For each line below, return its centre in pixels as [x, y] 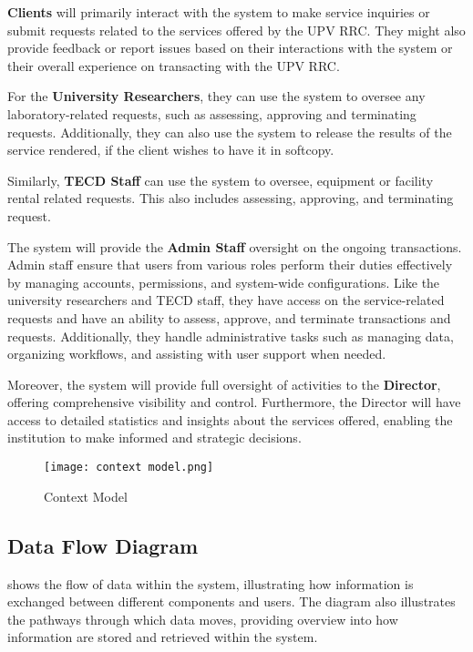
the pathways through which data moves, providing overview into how [203, 619]
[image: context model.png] [129, 468]
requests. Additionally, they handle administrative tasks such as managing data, [231, 336]
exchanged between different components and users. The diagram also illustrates [231, 601]
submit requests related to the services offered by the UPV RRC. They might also [236, 30]
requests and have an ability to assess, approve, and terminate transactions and [229, 317]
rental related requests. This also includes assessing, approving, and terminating [231, 198]
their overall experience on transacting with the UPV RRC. [174, 65]
